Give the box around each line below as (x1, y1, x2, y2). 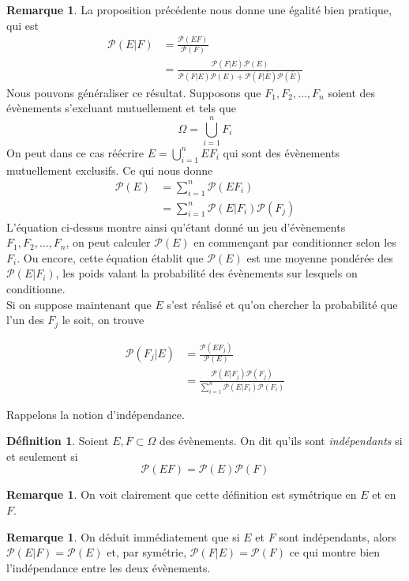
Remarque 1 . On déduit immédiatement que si (6, 528, 240, 545)
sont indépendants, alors (279, 528, 396, 545)
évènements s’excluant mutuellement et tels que (6, 100, 237, 116)
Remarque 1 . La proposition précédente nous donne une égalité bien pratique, (6, 2, 392, 17)
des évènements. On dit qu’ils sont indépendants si (159, 432, 403, 449)
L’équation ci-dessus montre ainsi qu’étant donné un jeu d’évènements (6, 218, 346, 235)
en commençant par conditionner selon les (193, 234, 396, 251)
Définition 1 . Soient (6, 432, 109, 449)
